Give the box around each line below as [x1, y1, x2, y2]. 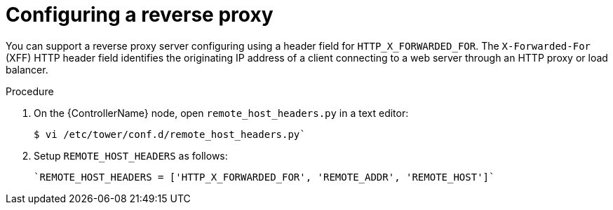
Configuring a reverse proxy [6, 3, 274, 27]
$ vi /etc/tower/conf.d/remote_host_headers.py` [34, 128, 306, 140]
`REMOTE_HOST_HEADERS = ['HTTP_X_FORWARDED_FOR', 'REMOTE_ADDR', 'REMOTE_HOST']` [34, 171, 495, 183]
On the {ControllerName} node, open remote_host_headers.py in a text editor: [34, 106, 409, 119]
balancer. [6, 63, 48, 76]
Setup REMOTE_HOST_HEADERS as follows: [34, 149, 228, 162]
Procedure [6, 85, 54, 97]
